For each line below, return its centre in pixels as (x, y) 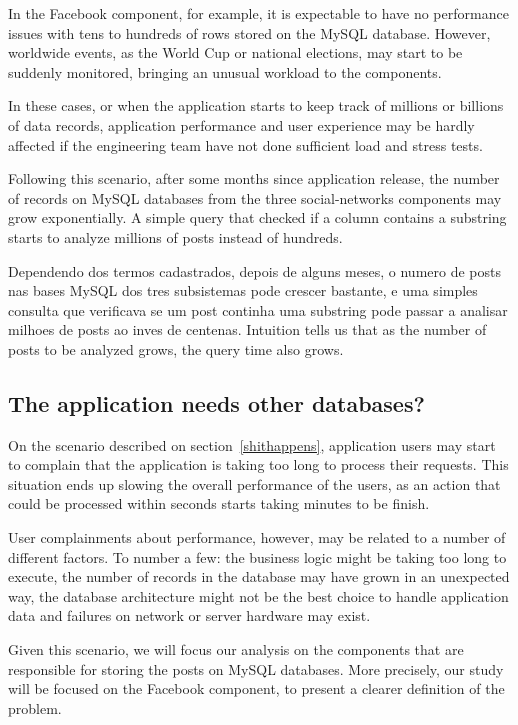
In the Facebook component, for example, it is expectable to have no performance (258, 13)
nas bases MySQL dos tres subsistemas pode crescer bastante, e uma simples (243, 290)
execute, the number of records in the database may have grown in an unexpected (259, 576)
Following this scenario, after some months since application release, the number (254, 178)
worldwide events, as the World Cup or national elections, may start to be (235, 52)
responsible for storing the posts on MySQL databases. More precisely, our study (256, 668)
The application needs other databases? (216, 402)
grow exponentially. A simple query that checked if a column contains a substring (257, 217)
